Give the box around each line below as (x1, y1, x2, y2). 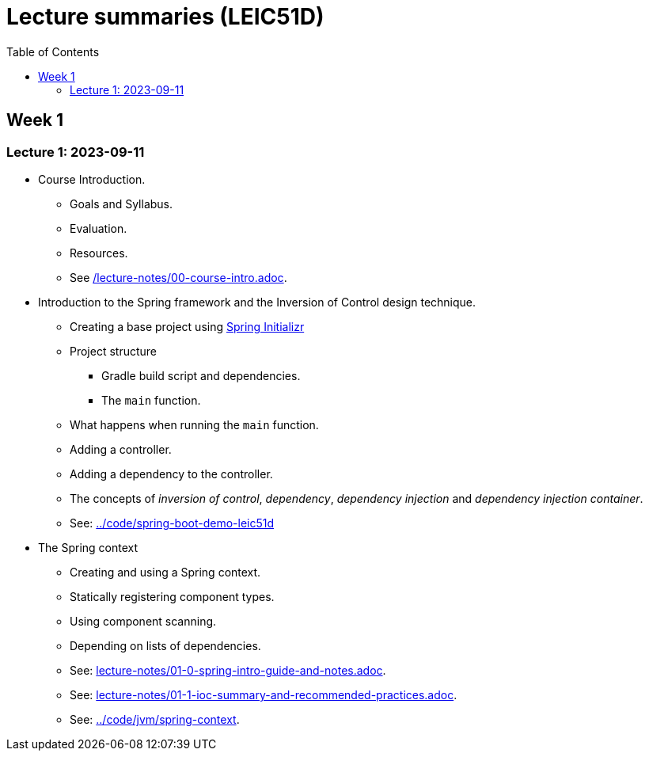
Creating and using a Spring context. (70, 565, 261, 579)
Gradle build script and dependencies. (101, 368, 301, 382)
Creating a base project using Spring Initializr (70, 319, 305, 333)
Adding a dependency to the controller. (70, 466, 273, 481)
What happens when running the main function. (70, 417, 319, 432)
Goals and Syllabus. (70, 196, 173, 211)
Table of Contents (6, 44, 100, 59)
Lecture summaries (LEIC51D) (6, 3, 324, 30)
